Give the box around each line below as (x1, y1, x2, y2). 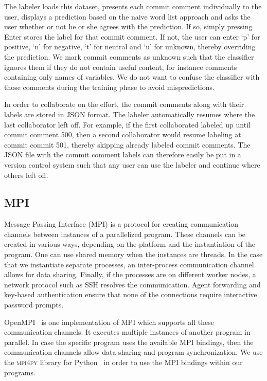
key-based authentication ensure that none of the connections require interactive (4, 289, 257, 300)
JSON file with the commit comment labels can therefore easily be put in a (4, 149, 241, 160)
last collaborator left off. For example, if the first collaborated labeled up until (4, 119, 251, 130)
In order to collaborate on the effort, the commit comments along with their (4, 99, 244, 110)
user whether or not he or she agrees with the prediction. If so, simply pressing (4, 21, 253, 32)
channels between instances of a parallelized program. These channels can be (4, 228, 246, 239)
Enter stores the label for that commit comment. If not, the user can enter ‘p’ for (4, 31, 260, 42)
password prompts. (4, 299, 64, 310)
